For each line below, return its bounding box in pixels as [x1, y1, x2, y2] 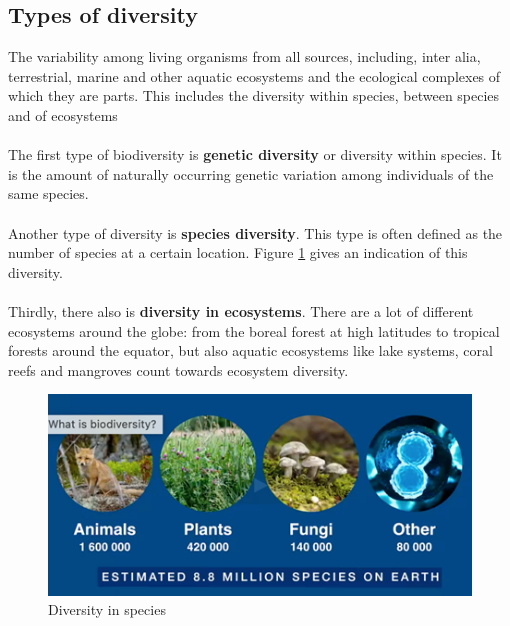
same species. [8, 183, 89, 204]
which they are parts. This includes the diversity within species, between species [8, 85, 500, 106]
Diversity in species [48, 599, 166, 620]
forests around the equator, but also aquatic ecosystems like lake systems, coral [8, 340, 493, 361]
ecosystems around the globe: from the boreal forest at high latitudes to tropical [8, 320, 500, 341]
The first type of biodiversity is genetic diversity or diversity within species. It [8, 144, 502, 165]
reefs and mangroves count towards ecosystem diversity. [8, 359, 349, 380]
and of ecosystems [8, 104, 118, 125]
